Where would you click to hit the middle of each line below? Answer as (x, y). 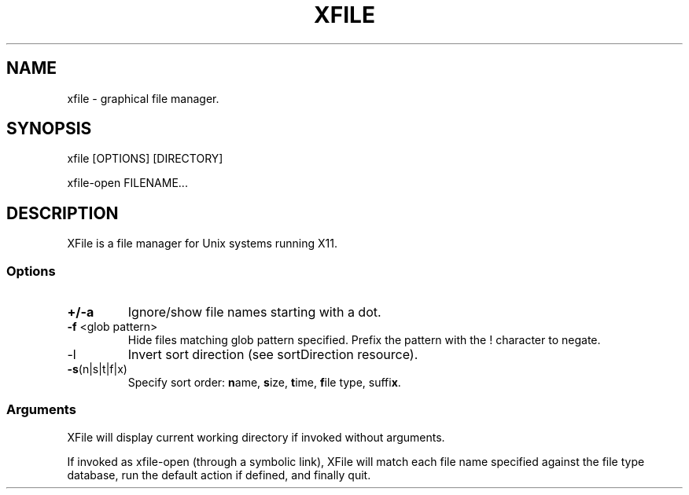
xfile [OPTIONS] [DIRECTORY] (145, 159)
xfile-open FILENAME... (127, 183)
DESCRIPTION (63, 213)
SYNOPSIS (49, 129)
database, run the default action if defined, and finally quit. (219, 475)
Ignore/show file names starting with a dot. (254, 312)
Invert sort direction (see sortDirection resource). (273, 355)
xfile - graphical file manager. (143, 98)
